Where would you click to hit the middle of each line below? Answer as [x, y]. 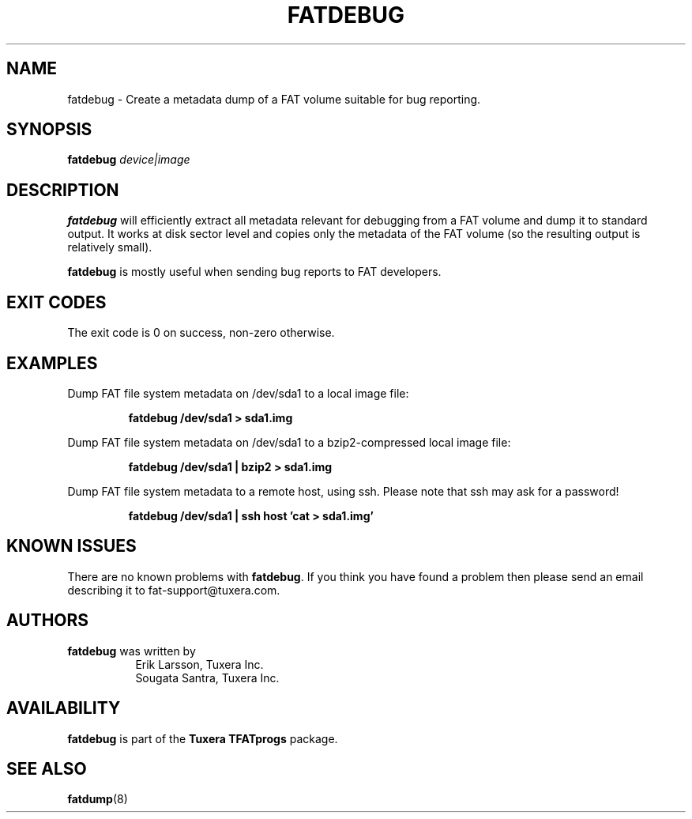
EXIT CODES [56, 302]
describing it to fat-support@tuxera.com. [174, 590]
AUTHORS [48, 621]
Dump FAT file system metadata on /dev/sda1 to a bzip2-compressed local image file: [289, 442]
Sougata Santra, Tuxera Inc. [207, 677]
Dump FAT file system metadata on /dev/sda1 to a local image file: [238, 393]
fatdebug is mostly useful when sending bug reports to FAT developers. [254, 272]
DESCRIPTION [63, 190]
